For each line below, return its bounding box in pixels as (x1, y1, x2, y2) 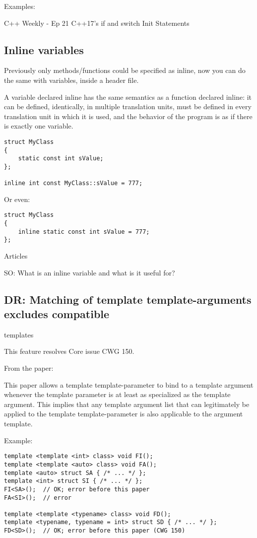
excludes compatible (4, 306, 110, 322)
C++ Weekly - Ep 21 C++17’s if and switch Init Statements (4, 17, 190, 28)
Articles (4, 251, 28, 261)
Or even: (4, 194, 30, 204)
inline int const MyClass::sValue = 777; (4, 180, 143, 187)
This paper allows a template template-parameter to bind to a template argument (4, 379, 254, 390)
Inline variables (4, 42, 84, 57)
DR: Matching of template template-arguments (4, 291, 252, 307)
